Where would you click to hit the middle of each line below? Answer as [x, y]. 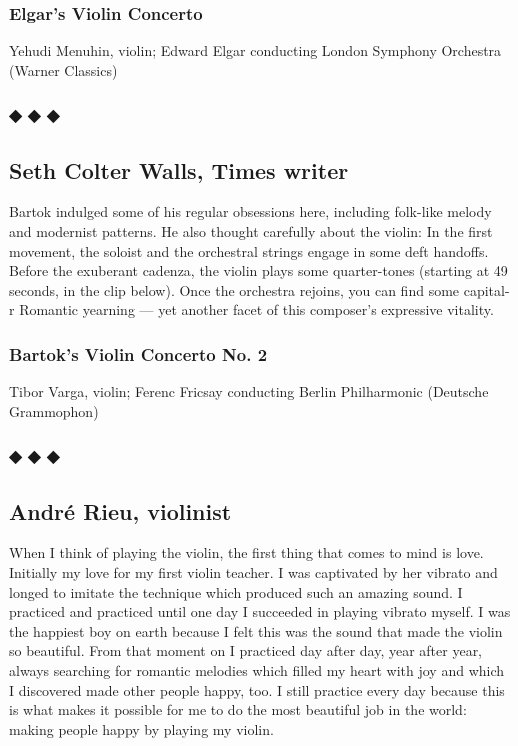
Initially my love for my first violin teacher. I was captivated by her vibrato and [253, 572]
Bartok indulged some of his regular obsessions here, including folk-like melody [250, 211]
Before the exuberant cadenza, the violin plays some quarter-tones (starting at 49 [258, 270]
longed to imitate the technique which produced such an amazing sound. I [236, 591]
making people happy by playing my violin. [141, 728]
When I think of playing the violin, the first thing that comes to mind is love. [246, 552]
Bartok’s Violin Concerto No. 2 [138, 353]
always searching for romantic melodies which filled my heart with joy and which [257, 670]
